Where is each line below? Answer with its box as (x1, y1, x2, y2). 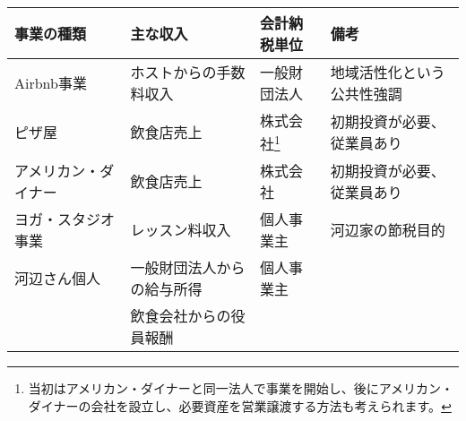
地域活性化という (330, 62, 445, 82)
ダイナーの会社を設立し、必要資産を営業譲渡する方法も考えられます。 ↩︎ (28, 396, 452, 415)
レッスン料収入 (130, 219, 231, 241)
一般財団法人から (130, 257, 246, 279)
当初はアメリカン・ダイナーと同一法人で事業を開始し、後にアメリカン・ (28, 379, 454, 398)
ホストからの (130, 62, 217, 82)
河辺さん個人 (14, 268, 101, 289)
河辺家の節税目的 (330, 219, 445, 241)
